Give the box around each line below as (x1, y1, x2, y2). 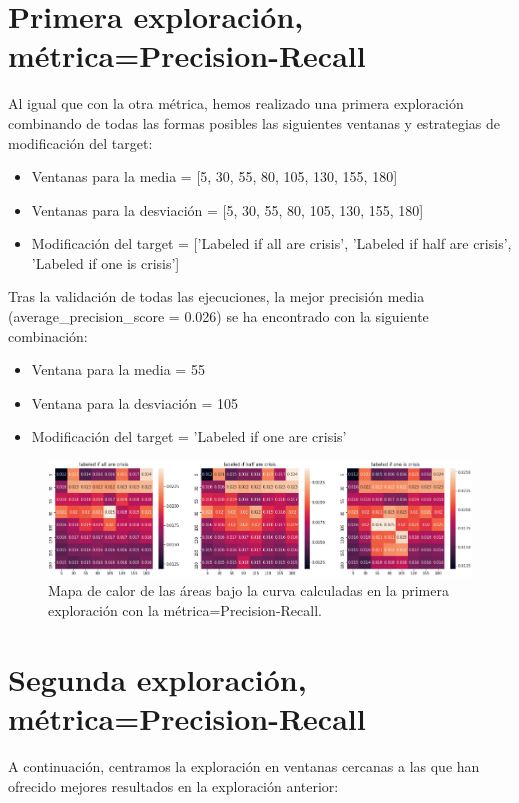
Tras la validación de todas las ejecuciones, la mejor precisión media (8, 286, 425, 307)
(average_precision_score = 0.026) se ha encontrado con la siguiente (8, 306, 429, 327)
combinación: (8, 325, 88, 346)
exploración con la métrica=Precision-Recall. (48, 600, 322, 621)
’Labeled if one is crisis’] (31, 252, 180, 273)
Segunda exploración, (8, 658, 307, 699)
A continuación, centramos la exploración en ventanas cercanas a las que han (8, 755, 480, 776)
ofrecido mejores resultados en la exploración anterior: (8, 775, 339, 796)
